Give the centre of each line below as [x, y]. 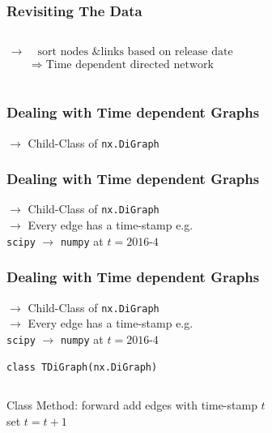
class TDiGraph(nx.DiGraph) [82, 368]
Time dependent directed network [130, 65]
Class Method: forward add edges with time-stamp [132, 405]
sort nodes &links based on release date [135, 52]
